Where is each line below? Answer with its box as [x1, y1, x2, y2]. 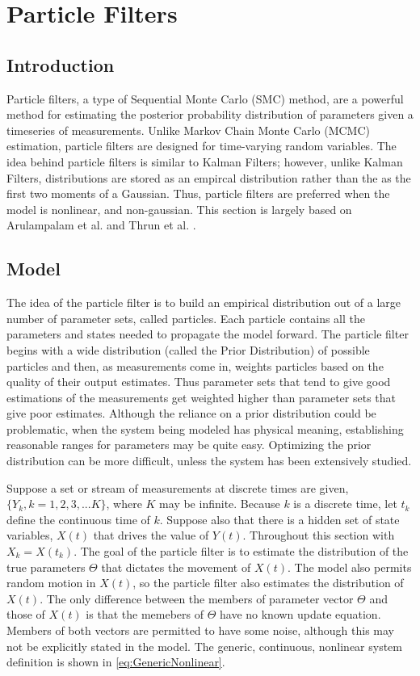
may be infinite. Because [159, 495, 280, 512]
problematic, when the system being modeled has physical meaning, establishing [6, 420, 404, 437]
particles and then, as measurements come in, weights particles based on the [6, 357, 384, 374]
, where [106, 495, 142, 512]
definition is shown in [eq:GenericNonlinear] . [6, 653, 225, 670]
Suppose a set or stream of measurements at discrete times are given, [6, 479, 349, 496]
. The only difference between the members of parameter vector [40, 590, 354, 607]
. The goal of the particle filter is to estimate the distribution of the [73, 543, 409, 560]
